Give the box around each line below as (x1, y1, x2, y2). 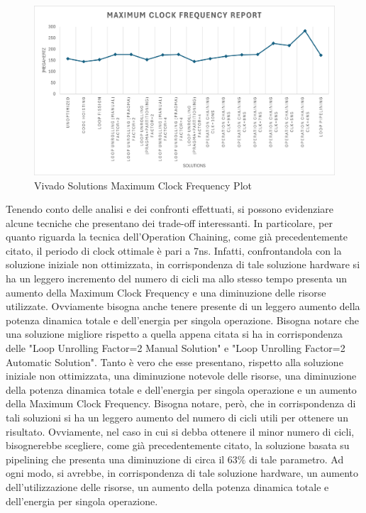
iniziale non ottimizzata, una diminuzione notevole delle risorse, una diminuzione (6, 368, 357, 383)
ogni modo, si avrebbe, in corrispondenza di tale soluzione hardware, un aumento (6, 465, 359, 480)
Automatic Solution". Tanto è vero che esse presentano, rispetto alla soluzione (6, 354, 343, 369)
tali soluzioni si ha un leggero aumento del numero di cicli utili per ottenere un (6, 410, 348, 424)
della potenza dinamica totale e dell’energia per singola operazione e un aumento (6, 382, 357, 397)
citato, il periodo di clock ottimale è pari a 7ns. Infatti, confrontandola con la (6, 243, 342, 258)
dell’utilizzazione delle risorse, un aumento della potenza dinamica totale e (6, 479, 329, 494)
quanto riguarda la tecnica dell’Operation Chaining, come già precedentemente (6, 229, 348, 244)
